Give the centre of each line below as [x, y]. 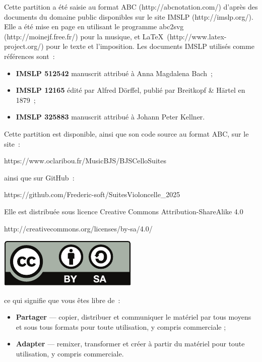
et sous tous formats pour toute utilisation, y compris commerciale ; [121, 326]
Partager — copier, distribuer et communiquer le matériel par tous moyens [134, 317]
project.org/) [24, 46]
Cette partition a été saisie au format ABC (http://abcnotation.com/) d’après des [131, 7]
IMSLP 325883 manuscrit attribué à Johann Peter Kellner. [110, 117]
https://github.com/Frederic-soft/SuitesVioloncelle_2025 [92, 194]
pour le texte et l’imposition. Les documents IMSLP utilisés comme [150, 46]
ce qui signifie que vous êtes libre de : [62, 300]
